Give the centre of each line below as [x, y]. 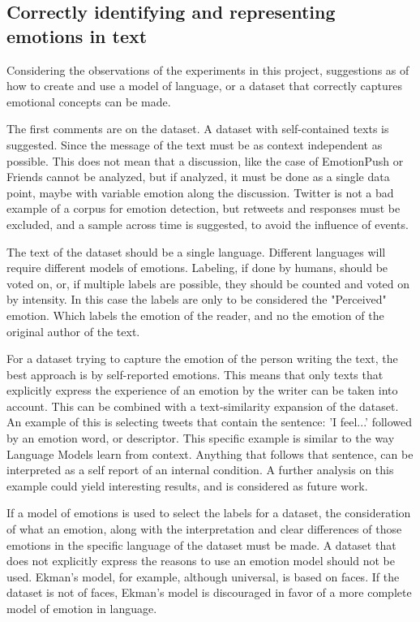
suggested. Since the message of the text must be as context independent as [195, 144]
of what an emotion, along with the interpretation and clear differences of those [204, 529]
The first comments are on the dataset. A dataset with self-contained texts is [198, 129]
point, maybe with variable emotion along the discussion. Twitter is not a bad [200, 192]
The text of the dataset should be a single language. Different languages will [196, 251]
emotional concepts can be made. [89, 101]
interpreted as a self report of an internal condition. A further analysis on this [200, 470]
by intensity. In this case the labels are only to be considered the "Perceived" [197, 299]
